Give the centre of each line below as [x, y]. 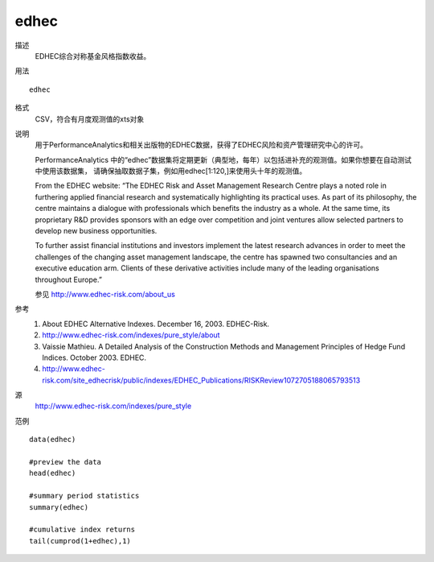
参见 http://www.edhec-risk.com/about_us [105, 294]
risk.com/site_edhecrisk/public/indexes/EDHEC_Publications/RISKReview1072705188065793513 [201, 380]
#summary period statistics [84, 496]
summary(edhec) [59, 507]
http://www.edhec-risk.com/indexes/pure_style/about [131, 335]
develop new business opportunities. [96, 231]
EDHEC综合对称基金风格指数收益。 [93, 56]
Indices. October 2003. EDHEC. [94, 357]
